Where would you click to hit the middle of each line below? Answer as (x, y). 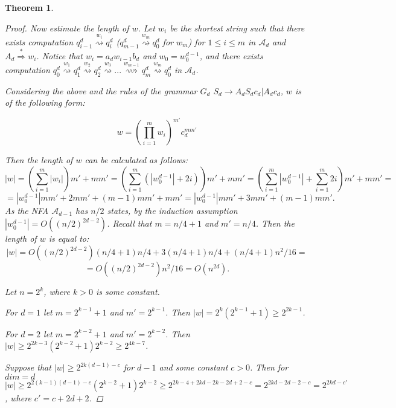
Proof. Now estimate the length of (67, 28)
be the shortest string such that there (237, 28)
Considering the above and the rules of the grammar (101, 90)
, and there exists (231, 55)
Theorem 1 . (29, 7)
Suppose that (28, 367)
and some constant (193, 367)
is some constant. (128, 292)
